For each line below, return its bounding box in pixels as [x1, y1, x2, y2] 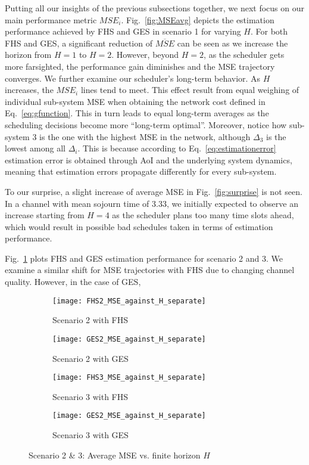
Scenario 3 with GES [52, 429, 129, 441]
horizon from [5, 48, 52, 61]
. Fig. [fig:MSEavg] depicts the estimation [121, 13, 274, 26]
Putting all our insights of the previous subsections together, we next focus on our [5, 2, 304, 14]
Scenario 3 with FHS [52, 390, 129, 402]
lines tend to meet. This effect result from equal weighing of [80, 83, 299, 96]
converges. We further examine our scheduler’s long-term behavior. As [5, 72, 261, 84]
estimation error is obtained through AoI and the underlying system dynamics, [5, 153, 292, 166]
